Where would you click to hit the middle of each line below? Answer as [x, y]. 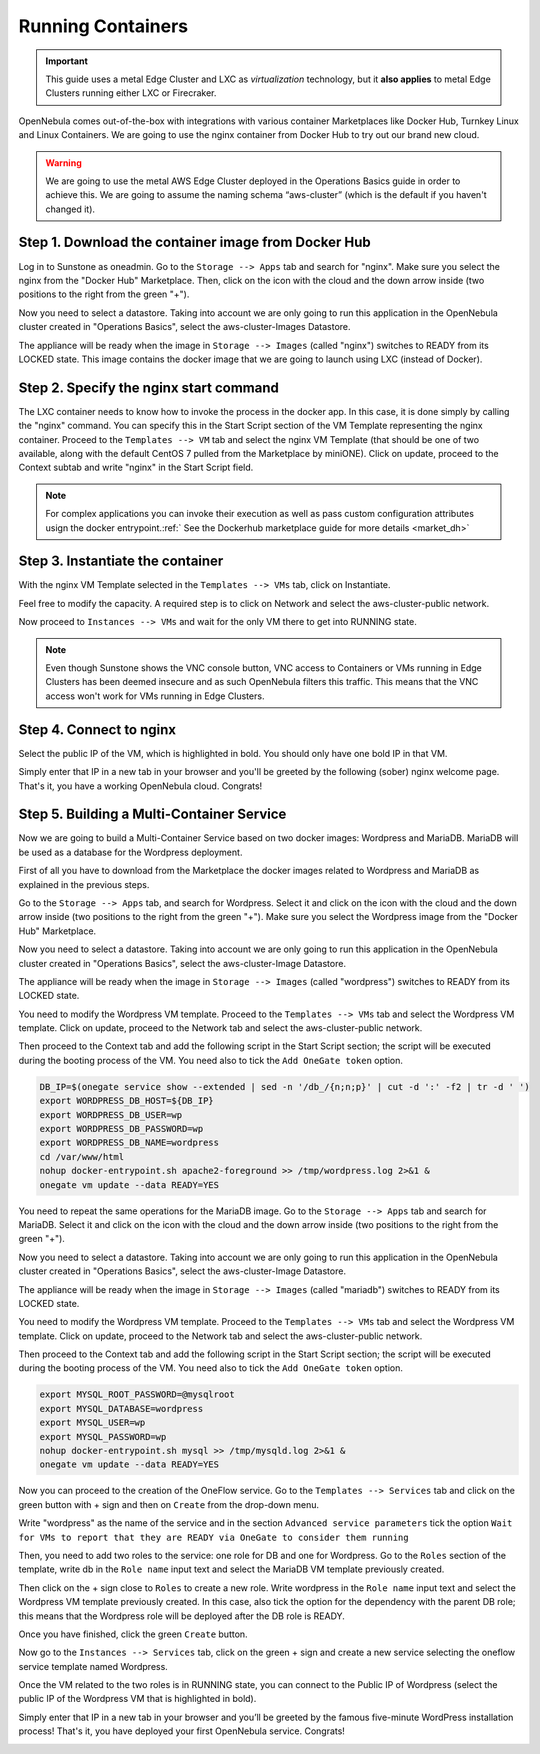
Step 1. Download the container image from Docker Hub [194, 242]
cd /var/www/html [82, 1156]
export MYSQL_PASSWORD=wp [103, 1436]
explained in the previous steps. [84, 884]
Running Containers [103, 26]
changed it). [70, 209]
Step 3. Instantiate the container [121, 561]
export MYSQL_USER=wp [92, 1423]
